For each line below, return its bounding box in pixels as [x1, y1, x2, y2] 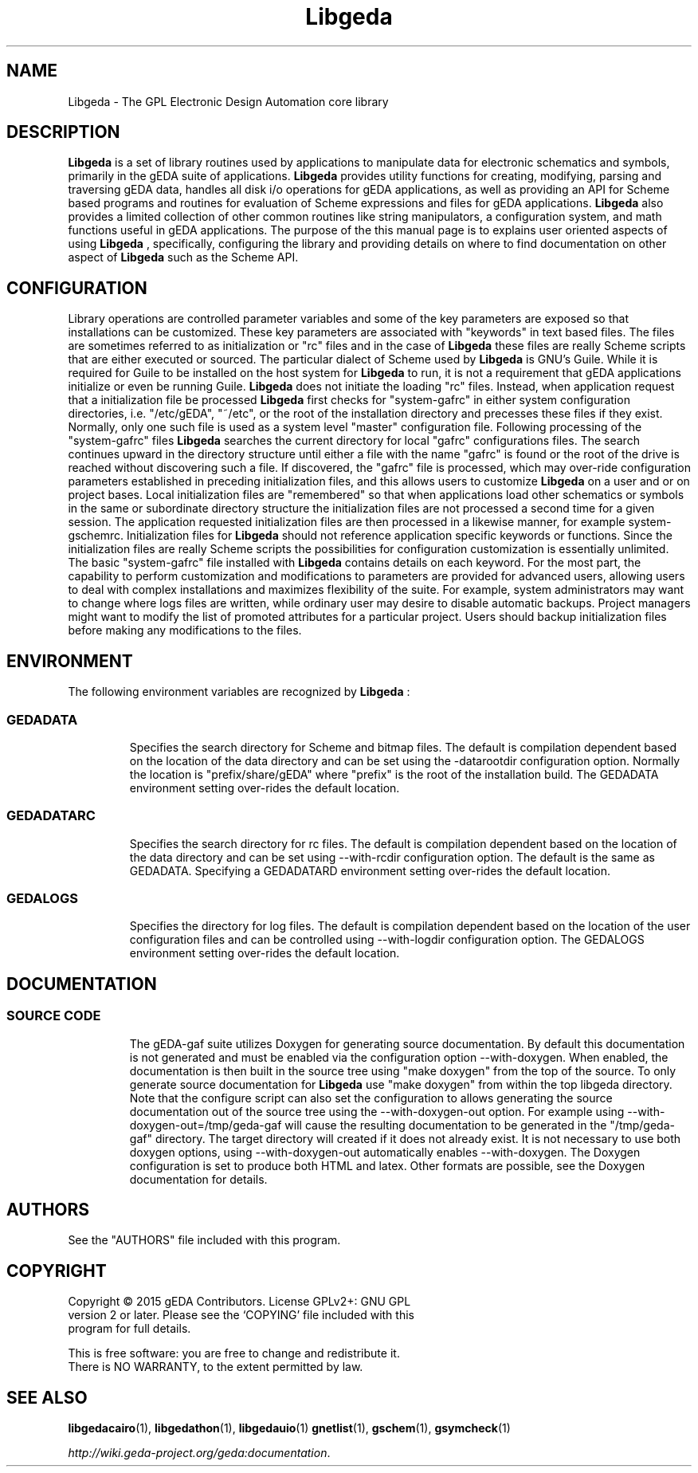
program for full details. [68, 1322, 191, 1336]
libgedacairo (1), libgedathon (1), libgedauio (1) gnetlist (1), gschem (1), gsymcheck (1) [68, 1421, 511, 1436]
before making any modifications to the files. [68, 623, 302, 638]
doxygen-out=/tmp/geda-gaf [129, 1118, 282, 1132]
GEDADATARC [6, 807, 96, 824]
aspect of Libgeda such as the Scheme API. [68, 250, 299, 265]
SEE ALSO [6, 1387, 88, 1408]
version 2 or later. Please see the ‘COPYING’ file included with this [68, 1308, 414, 1322]
